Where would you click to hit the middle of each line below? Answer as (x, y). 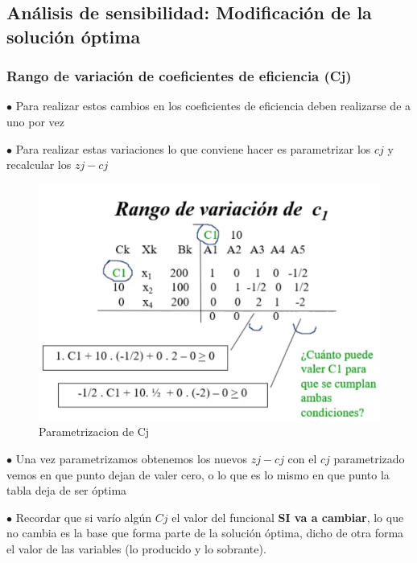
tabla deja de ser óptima (67, 490)
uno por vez (35, 121)
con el (302, 458)
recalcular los (39, 164)
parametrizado (369, 458)
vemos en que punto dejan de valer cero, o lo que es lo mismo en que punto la (198, 474)
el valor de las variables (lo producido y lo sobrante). (136, 548)
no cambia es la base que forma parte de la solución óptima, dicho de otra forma (205, 533)
